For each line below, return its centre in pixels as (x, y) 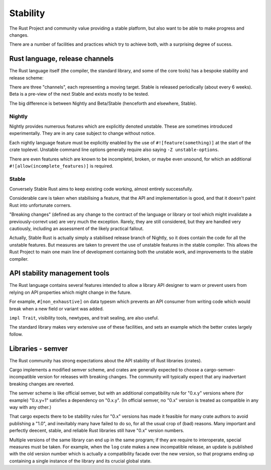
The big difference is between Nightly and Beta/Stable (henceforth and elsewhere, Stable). (103, 103)
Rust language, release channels (61, 59)
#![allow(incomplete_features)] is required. (61, 166)
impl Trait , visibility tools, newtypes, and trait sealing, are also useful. (84, 318)
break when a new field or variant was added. (56, 308)
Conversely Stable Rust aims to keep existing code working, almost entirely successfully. (101, 189)
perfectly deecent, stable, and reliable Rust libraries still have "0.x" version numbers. (97, 431)
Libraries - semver (38, 348)
